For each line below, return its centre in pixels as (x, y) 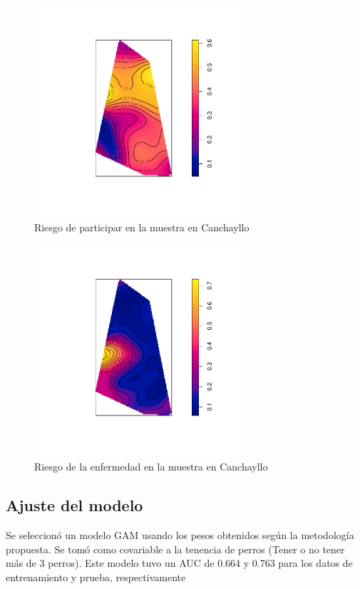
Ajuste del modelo (74, 505)
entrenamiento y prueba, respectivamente (96, 577)
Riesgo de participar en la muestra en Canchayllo (142, 227)
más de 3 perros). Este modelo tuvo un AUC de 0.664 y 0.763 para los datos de (179, 563)
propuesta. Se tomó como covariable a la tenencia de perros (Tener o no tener (175, 549)
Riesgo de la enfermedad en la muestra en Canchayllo (151, 467)
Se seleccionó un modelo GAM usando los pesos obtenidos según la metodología (180, 535)
